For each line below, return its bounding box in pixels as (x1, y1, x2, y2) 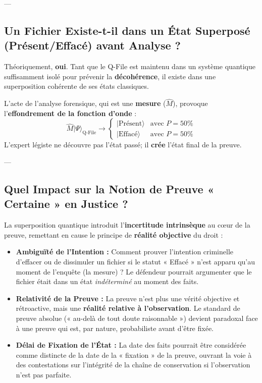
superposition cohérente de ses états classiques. (4, 81, 149, 91)
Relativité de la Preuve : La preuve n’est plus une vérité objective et (16, 293, 240, 303)
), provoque (173, 98, 208, 108)
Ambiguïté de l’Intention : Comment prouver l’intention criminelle (16, 246, 233, 257)
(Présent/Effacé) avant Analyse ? (4, 37, 181, 53)
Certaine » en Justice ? (4, 196, 128, 211)
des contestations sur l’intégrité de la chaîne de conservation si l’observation (16, 359, 250, 370)
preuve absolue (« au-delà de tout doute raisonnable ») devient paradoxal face (16, 312, 258, 323)
